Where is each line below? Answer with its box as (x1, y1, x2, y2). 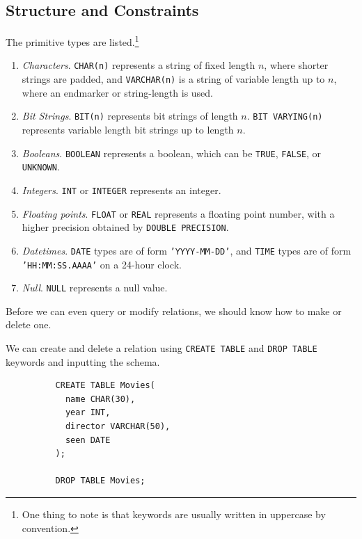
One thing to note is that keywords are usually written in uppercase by (22, 507, 326, 522)
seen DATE (65, 435, 111, 445)
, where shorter (264, 58, 329, 72)
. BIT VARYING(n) (246, 108, 323, 123)
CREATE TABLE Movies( (55, 380, 155, 391)
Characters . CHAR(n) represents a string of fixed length (22, 58, 255, 72)
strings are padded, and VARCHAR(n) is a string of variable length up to (22, 72, 325, 86)
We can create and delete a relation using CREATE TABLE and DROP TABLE (6, 341, 317, 355)
